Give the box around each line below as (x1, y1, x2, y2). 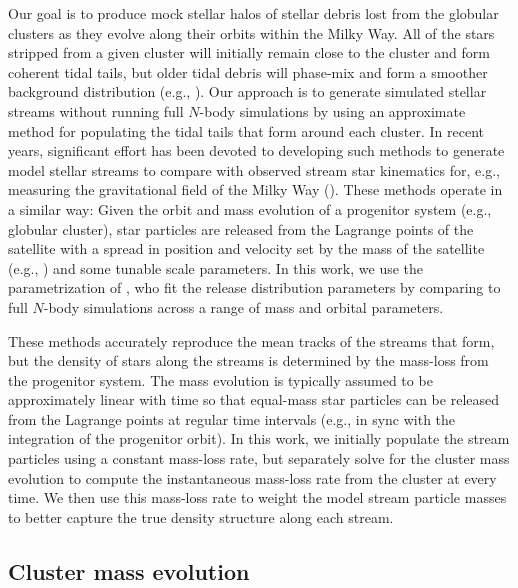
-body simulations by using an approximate (199, 100, 466, 121)
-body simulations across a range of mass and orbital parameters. (43, 296, 444, 317)
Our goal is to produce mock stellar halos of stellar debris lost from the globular (8, 3, 499, 23)
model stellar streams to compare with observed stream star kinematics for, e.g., (8, 159, 500, 180)
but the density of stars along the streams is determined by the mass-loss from (8, 350, 489, 371)
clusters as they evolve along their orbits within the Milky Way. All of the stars (8, 22, 495, 43)
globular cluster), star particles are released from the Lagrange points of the (8, 218, 474, 239)
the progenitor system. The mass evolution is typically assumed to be (8, 369, 433, 390)
